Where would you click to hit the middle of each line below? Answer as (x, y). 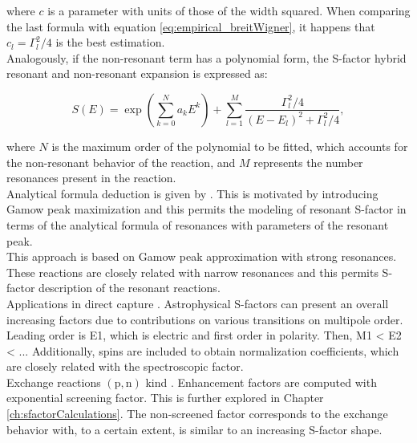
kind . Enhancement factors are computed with (261, 382)
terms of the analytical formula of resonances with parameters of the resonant (198, 224)
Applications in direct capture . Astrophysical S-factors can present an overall (198, 303)
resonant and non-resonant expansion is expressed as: (137, 73)
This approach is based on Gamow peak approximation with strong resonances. (202, 256)
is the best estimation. (110, 42)
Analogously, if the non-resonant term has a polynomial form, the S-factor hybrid (206, 57)
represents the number (308, 162)
